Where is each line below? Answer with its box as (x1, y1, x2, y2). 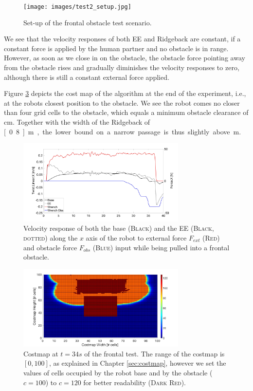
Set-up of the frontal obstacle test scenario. (23, 17, 152, 27)
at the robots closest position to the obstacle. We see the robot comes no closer (4, 97, 240, 108)
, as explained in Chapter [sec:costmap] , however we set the (49, 358, 226, 368)
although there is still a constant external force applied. (4, 72, 169, 82)
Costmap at (23, 348, 58, 358)
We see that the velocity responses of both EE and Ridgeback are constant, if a (4, 34, 241, 44)
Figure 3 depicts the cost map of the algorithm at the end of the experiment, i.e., (4, 88, 246, 98)
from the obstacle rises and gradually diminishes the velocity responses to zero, (4, 62, 239, 73)
